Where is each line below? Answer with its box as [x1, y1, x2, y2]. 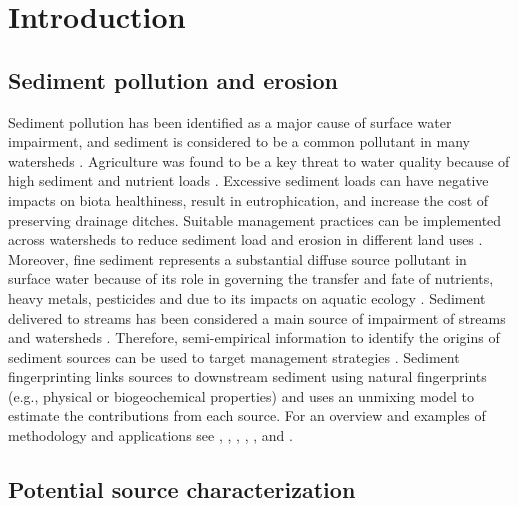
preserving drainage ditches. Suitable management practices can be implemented [8, 209, 502, 230]
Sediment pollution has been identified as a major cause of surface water [8, 111, 452, 132]
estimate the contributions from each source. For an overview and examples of [8, 405, 486, 426]
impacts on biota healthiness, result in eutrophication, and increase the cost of [8, 189, 489, 210]
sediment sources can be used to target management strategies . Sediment [8, 346, 460, 367]
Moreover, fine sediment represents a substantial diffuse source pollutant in [8, 248, 467, 269]
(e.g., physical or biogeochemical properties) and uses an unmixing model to [8, 385, 474, 406]
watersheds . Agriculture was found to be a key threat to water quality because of [8, 150, 510, 171]
